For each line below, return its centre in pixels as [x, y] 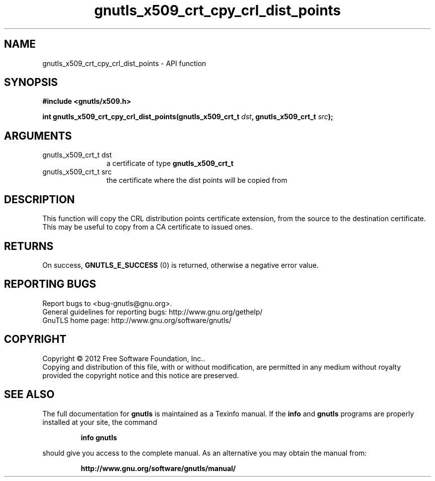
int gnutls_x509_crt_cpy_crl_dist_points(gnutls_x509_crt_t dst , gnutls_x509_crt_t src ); [188, 117]
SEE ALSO [29, 395]
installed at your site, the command [100, 422]
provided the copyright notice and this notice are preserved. [141, 375]
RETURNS [29, 246]
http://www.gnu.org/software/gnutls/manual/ [158, 468]
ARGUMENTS [38, 136]
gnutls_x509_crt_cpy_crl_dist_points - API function [124, 63]
